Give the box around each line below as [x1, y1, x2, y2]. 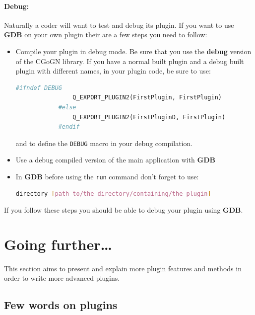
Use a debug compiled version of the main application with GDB [15, 155, 216, 165]
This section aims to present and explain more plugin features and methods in [4, 263, 242, 273]
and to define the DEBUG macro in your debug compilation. [15, 138, 193, 148]
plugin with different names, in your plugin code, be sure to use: [15, 66, 211, 76]
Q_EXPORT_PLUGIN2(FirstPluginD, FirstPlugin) [72, 113, 226, 121]
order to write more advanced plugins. [4, 273, 120, 283]
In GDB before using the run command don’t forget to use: [15, 171, 199, 181]
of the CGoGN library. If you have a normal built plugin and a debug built [15, 56, 244, 66]
